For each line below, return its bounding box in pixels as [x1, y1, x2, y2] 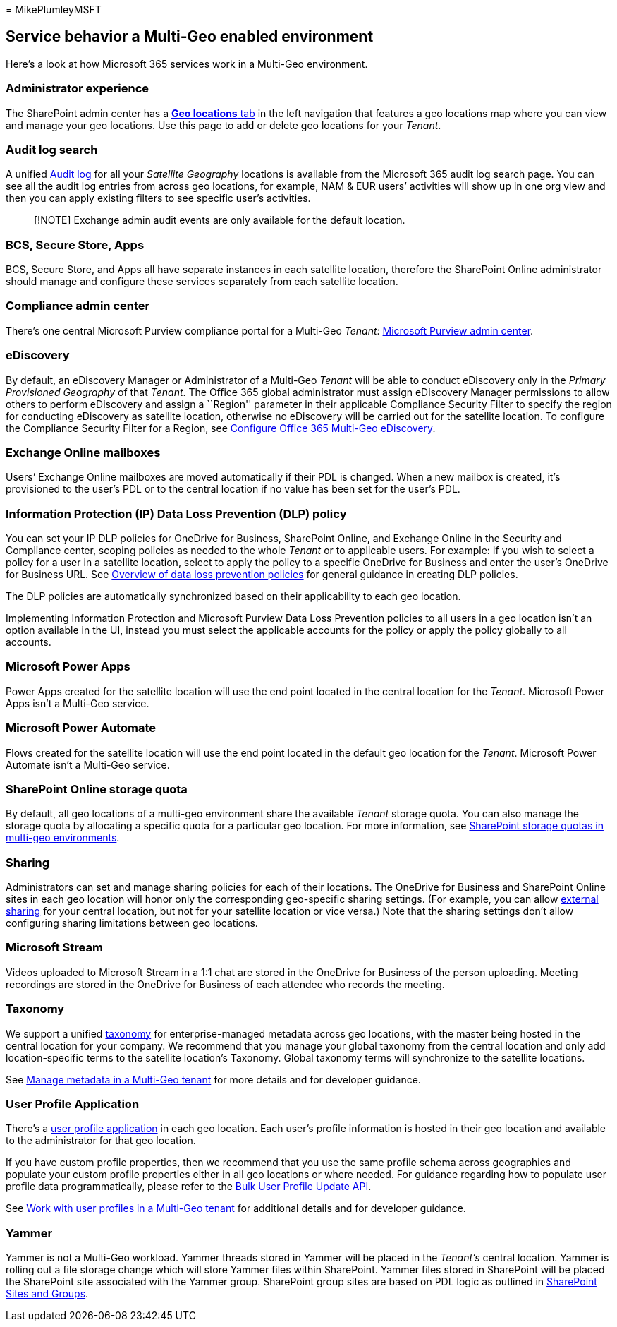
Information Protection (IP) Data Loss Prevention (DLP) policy [6, 506, 347, 521]
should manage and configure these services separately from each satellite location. [6, 275, 398, 288]
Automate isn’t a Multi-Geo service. [6, 758, 170, 771]
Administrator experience [6, 81, 149, 96]
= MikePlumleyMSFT [6, 4, 102, 16]
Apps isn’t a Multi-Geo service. [6, 697, 149, 709]
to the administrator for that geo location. [6, 1134, 196, 1147]
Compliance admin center [6, 299, 150, 313]
